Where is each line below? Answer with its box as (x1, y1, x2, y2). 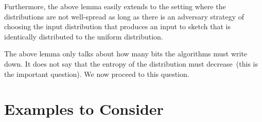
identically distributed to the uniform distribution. (4, 31, 163, 42)
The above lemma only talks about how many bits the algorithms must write (4, 48, 248, 59)
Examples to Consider (4, 98, 164, 119)
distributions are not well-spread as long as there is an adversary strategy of (4, 11, 244, 22)
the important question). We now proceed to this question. (4, 68, 189, 79)
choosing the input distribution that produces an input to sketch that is (4, 21, 231, 32)
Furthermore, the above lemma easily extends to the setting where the (4, 1, 226, 11)
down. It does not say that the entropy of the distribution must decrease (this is (4, 58, 258, 69)
